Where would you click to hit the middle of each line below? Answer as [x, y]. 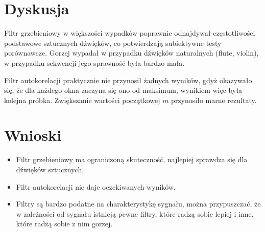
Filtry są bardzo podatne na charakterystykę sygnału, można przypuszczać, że [138, 204]
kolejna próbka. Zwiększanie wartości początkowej [82, 100]
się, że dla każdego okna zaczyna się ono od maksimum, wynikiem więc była [123, 90]
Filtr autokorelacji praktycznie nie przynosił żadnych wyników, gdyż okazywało [128, 80]
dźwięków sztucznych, [50, 169]
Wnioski [33, 135]
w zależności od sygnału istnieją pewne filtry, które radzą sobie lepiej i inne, [135, 213]
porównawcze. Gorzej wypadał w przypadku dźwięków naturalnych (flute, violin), [131, 53]
